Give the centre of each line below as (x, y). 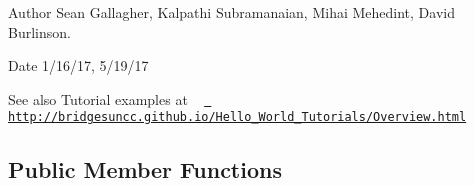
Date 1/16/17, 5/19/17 (78, 65)
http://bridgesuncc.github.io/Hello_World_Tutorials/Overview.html (237, 117)
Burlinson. (39, 31)
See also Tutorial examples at (98, 98)
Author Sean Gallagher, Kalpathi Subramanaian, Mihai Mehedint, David (231, 12)
